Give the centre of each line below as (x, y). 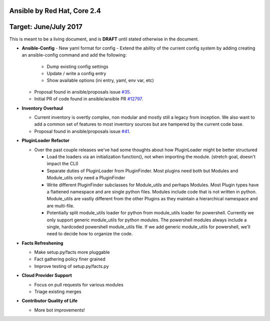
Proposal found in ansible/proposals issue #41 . (82, 131)
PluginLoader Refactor (46, 141)
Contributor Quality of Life (49, 301)
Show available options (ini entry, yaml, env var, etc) (100, 81)
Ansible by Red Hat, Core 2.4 (55, 11)
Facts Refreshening (42, 243)
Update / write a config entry (76, 74)
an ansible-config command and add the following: (74, 55)
